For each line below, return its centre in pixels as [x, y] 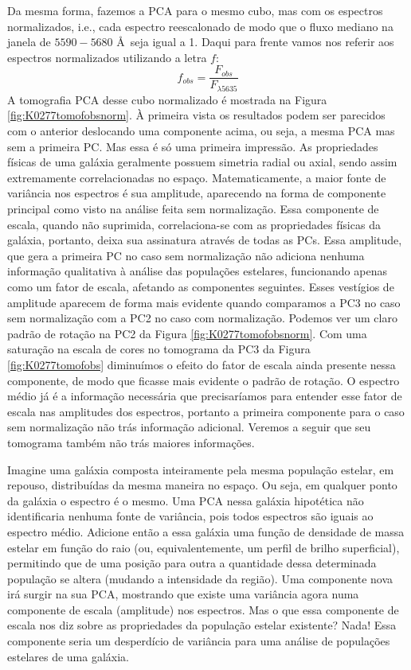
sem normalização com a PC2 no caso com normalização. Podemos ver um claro [202, 318]
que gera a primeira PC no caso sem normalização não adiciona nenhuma [186, 255]
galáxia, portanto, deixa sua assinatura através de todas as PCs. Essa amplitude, [205, 240]
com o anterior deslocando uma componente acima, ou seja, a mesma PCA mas [201, 131]
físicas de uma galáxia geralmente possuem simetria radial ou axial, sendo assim [202, 162]
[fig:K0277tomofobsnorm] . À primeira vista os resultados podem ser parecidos [196, 115]
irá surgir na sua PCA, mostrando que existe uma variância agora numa [183, 594]
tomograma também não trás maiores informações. [131, 442]
